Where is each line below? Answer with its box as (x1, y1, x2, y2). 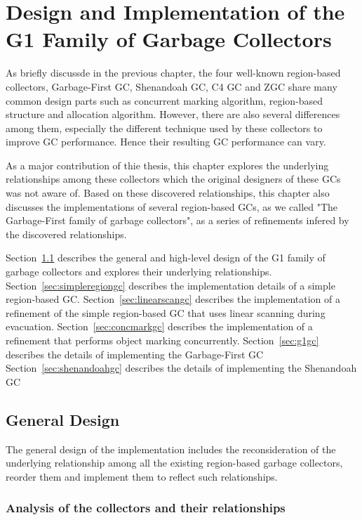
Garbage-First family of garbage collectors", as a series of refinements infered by (6, 213, 349, 228)
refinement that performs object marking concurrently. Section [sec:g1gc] (6, 333, 319, 347)
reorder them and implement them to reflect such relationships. (6, 469, 278, 483)
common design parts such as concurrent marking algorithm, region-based (6, 93, 323, 108)
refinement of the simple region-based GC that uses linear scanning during (6, 305, 326, 320)
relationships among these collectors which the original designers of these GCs (6, 171, 341, 186)
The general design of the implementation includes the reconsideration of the (6, 441, 336, 456)
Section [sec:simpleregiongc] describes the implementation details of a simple (6, 278, 335, 292)
